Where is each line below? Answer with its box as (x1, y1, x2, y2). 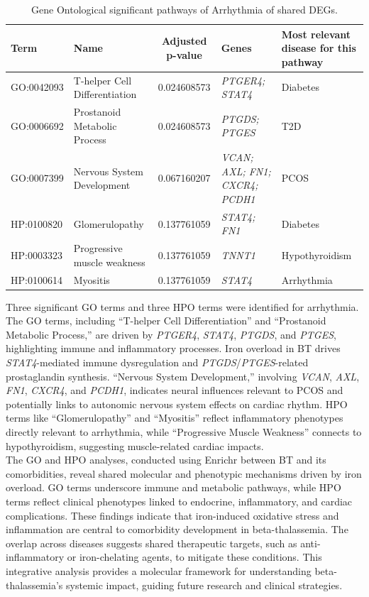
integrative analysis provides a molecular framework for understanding (6, 563, 312, 578)
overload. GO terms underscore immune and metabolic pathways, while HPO (6, 480, 341, 495)
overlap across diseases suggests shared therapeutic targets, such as (6, 535, 297, 550)
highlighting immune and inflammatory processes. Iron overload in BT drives (6, 341, 341, 356)
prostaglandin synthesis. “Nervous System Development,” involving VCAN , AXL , (6, 368, 360, 383)
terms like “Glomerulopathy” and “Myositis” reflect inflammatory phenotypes (6, 410, 343, 425)
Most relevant (281, 26, 351, 41)
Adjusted (161, 33, 207, 48)
